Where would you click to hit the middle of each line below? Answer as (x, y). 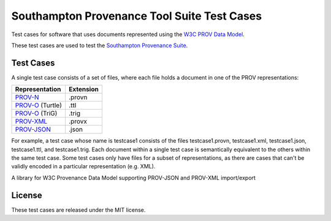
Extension (84, 89)
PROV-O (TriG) (36, 113)
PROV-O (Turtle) (39, 105)
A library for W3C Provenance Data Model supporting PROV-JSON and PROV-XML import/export (133, 178)
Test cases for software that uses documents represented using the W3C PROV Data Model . (128, 34)
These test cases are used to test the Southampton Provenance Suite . (100, 45)
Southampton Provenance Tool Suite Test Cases (137, 16)
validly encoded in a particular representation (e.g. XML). (83, 167)
